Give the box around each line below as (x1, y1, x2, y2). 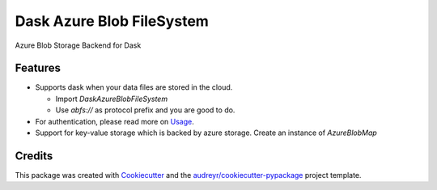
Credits (15, 149, 53, 163)
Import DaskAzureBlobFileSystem (55, 94, 168, 103)
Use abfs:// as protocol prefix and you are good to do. (55, 105, 235, 115)
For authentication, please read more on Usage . (35, 116, 194, 126)
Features (15, 61, 61, 75)
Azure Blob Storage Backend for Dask (15, 40, 142, 50)
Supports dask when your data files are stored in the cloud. (35, 82, 233, 92)
